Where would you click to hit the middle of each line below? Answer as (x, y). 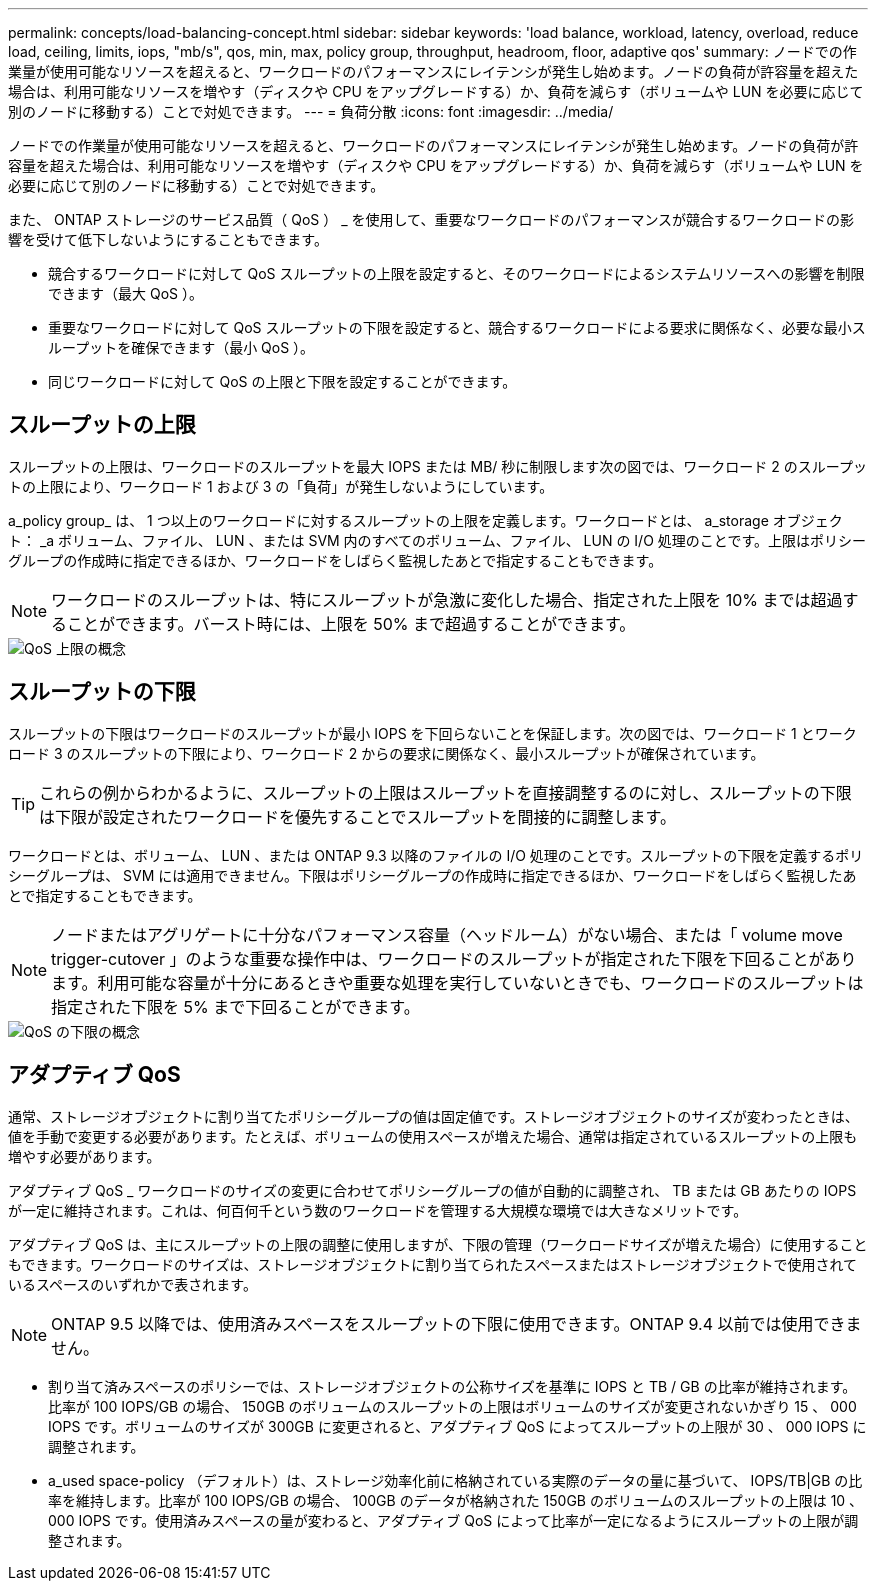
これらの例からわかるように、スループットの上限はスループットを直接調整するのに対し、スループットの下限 (445, 792)
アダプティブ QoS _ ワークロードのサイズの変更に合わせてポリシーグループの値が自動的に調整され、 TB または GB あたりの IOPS (432, 1190)
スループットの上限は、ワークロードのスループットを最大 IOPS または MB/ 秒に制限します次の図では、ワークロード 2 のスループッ (437, 466)
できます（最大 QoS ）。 (125, 293)
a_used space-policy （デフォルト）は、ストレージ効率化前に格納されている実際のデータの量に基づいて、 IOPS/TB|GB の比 (455, 1480)
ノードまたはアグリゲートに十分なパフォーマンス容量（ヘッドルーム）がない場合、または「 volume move (447, 934)
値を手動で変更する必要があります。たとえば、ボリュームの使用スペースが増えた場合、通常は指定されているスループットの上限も (433, 1136)
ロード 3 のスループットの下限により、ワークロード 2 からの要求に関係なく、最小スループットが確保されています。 (386, 753)
